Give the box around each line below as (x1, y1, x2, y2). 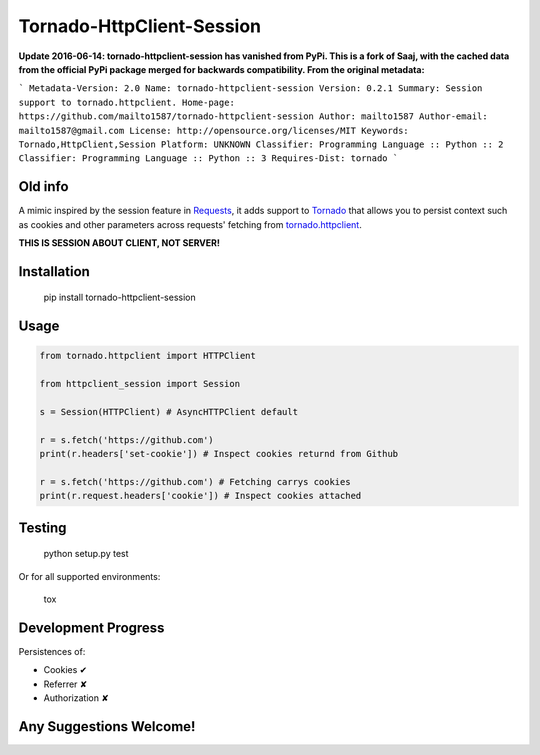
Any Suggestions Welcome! (18, 718, 196, 735)
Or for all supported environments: (18, 570, 161, 582)
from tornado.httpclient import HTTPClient (39, 350, 257, 362)
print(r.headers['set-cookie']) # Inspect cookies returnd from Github (39, 448, 399, 460)
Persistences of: (18, 645, 86, 657)
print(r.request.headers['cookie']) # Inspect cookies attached (39, 490, 362, 502)
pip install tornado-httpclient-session (43, 291, 196, 304)
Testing (18, 519, 67, 536)
